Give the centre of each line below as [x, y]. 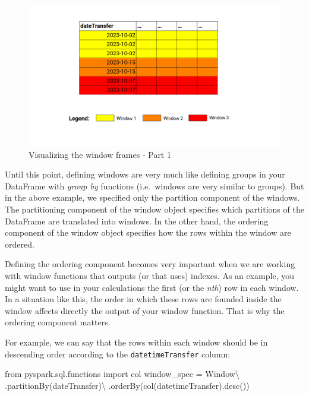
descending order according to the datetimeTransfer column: [118, 354]
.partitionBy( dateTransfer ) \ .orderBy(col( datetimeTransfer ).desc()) [127, 385]
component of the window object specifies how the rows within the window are [148, 232]
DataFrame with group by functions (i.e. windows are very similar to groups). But [154, 186]
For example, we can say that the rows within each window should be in [136, 342]
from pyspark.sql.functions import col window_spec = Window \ [122, 374]
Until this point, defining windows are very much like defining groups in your [145, 174]
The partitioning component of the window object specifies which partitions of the [154, 209]
